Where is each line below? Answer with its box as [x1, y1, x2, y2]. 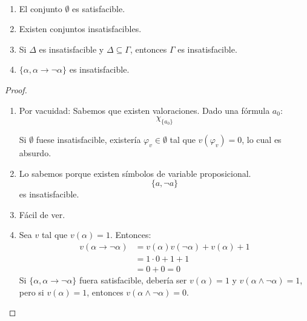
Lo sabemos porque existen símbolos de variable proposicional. [19, 167, 251, 179]
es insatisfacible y [39, 42, 104, 55]
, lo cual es [242, 133, 282, 145]
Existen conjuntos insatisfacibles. [19, 22, 142, 35]
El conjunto [19, 2, 62, 15]
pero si [19, 285, 44, 298]
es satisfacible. [72, 2, 125, 15]
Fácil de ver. [19, 208, 65, 220]
